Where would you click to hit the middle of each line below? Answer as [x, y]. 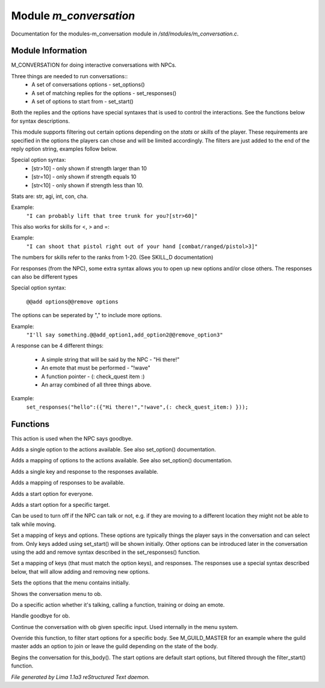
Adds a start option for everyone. [52, 494]
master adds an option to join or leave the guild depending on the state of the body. [115, 646]
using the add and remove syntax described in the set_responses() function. [106, 552]
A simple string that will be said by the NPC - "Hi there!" [110, 359]
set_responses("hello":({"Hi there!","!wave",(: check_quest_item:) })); [138, 407]
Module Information [49, 51]
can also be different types [45, 277]
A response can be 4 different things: [57, 346]
